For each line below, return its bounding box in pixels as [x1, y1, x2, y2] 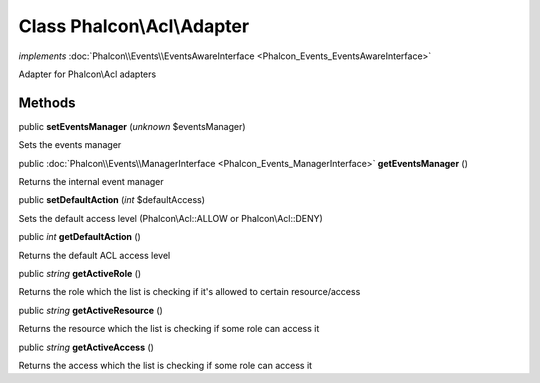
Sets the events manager [18, 139, 122, 151]
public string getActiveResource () [18, 304, 164, 316]
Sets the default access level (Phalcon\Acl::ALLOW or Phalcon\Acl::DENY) [18, 212, 324, 224]
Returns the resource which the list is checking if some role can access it [18, 323, 320, 335]
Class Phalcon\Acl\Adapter [18, 15, 250, 37]
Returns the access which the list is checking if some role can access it [18, 359, 313, 371]
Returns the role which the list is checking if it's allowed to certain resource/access [18, 286, 361, 298]
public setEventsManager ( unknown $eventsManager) [18, 120, 246, 132]
